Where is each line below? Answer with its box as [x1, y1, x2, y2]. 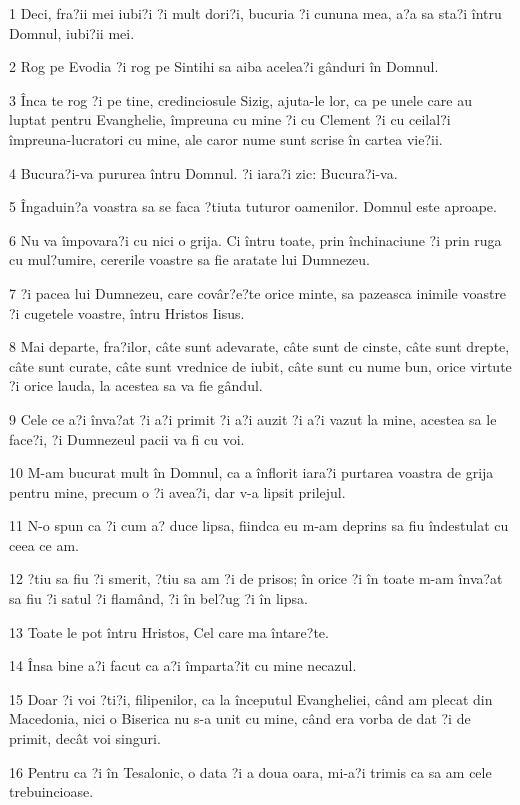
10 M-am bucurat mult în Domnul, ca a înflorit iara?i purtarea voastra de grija [9, 462, 494, 483]
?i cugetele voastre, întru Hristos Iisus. [9, 302, 245, 323]
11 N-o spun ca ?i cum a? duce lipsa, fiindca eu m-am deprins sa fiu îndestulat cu [9, 515, 509, 536]
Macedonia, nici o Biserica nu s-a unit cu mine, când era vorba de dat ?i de [9, 708, 471, 729]
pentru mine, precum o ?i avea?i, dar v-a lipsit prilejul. [9, 481, 346, 502]
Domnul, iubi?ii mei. [9, 22, 135, 43]
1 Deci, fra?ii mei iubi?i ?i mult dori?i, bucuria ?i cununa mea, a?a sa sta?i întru [9, 3, 502, 23]
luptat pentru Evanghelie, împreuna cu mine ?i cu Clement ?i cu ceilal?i [9, 109, 451, 130]
